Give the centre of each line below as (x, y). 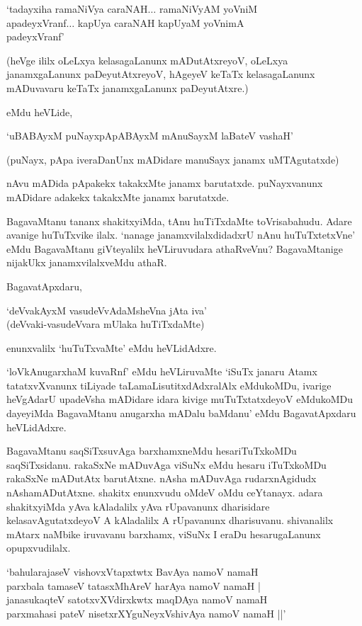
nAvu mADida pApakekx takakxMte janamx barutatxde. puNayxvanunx (165, 183)
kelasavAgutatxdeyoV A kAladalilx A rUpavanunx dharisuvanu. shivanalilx (170, 520)
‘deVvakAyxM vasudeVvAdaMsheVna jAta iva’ (107, 310)
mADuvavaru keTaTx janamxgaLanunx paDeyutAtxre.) (128, 87)
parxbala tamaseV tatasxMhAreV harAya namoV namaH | (134, 585)
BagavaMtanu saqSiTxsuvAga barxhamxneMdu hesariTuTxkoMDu (152, 451)
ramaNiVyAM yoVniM (208, 8)
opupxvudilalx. (39, 548)
